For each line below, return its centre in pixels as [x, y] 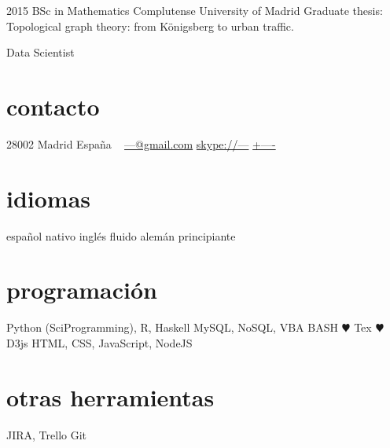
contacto [53, 106]
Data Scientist [40, 52]
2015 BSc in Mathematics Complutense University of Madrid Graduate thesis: [195, 10]
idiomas [49, 198]
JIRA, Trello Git [47, 434]
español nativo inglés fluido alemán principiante [121, 235]
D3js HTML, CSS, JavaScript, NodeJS [99, 342]
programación [82, 290]
